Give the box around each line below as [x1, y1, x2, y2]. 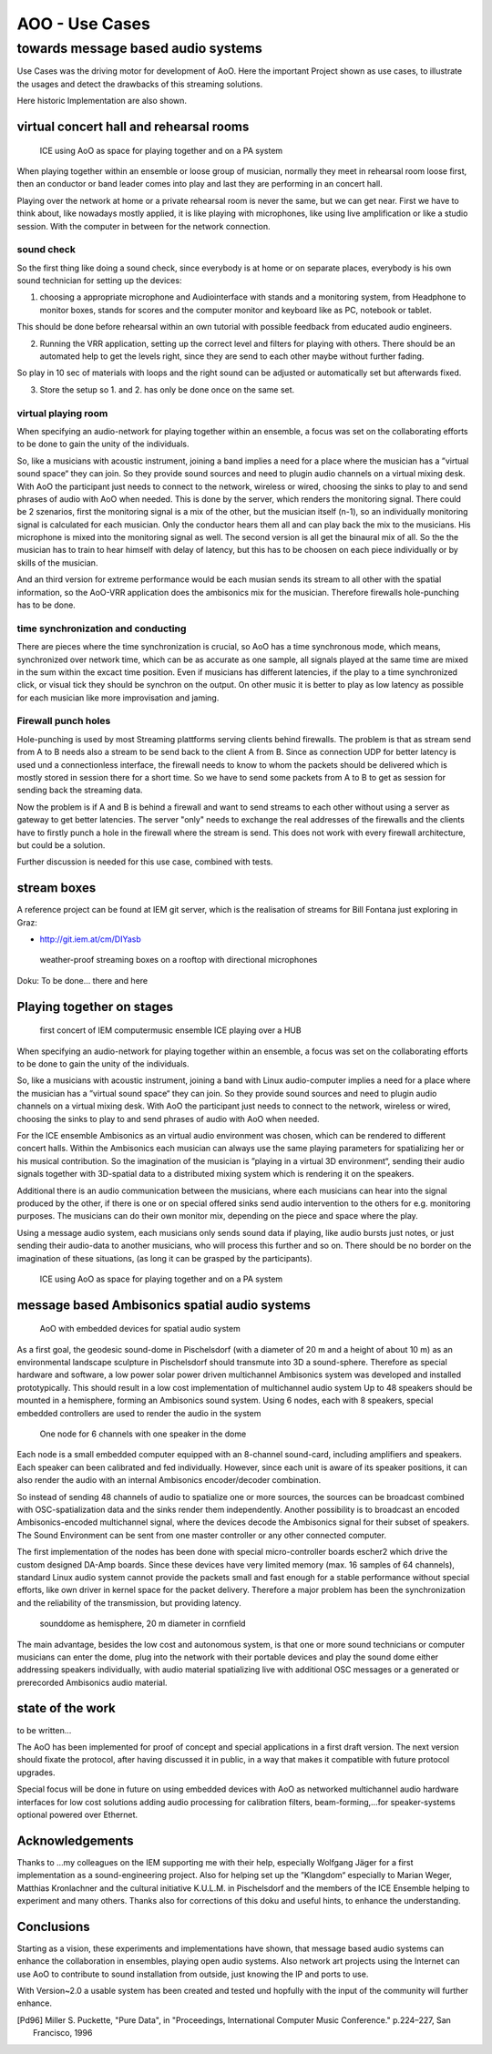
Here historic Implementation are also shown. [16, 96, 187, 107]
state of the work [16, 1701, 116, 1716]
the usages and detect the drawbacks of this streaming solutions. [16, 78, 263, 89]
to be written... [16, 1724, 72, 1735]
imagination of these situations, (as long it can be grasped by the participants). [16, 1252, 313, 1263]
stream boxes [16, 880, 97, 896]
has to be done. [16, 599, 77, 610]
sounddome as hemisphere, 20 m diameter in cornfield [39, 1618, 246, 1630]
